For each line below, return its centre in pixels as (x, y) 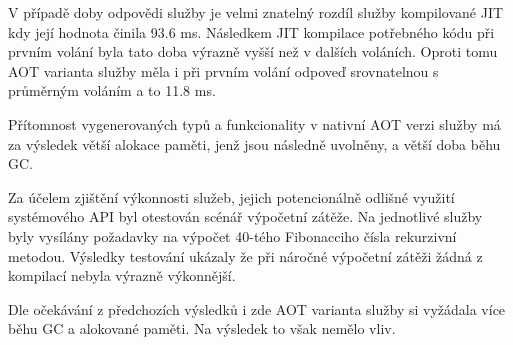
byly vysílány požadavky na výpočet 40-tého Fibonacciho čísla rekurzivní (232, 235)
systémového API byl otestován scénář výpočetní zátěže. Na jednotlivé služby (245, 216)
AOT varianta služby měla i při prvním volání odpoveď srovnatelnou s (223, 70)
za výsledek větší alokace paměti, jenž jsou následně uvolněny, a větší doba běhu (254, 143)
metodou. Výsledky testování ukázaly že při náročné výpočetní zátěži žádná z (245, 255)
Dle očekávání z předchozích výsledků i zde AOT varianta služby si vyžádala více (257, 308)
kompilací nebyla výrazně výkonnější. (122, 275)
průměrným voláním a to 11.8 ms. (112, 90)
